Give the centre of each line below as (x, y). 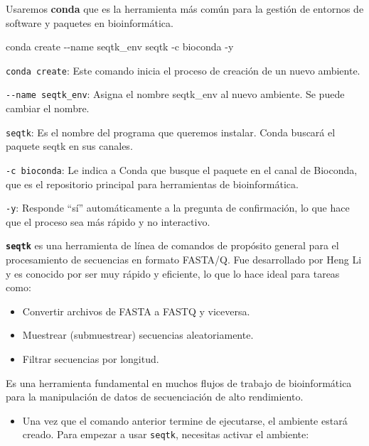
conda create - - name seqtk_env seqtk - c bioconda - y (120, 47)
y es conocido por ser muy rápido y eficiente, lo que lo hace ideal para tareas (173, 273)
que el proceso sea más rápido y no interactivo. (108, 221)
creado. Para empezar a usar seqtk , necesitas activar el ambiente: (166, 434)
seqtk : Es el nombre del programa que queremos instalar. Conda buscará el (171, 132)
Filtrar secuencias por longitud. (91, 359)
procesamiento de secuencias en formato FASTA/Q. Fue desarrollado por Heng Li (184, 260)
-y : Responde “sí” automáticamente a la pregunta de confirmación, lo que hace (178, 208)
